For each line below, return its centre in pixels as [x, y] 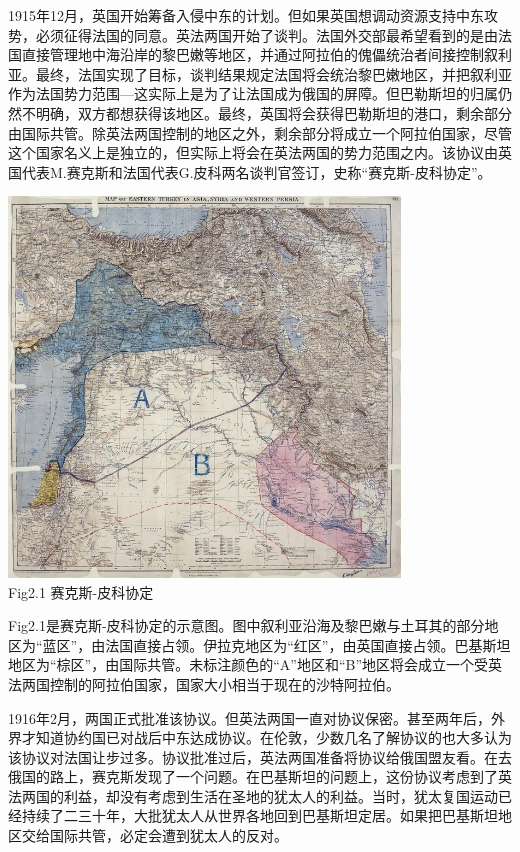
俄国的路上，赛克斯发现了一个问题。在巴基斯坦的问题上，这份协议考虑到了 [253, 776]
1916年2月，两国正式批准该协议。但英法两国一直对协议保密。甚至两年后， [249, 717]
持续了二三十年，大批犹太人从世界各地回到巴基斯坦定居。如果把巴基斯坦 [259, 815]
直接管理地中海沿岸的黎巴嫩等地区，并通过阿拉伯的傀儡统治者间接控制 [252, 54]
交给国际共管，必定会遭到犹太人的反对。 [154, 835]
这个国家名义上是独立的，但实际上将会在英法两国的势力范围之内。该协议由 [253, 152]
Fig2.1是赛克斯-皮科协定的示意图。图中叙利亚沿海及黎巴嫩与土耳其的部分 [246, 625]
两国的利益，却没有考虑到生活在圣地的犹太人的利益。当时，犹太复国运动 [259, 795]
